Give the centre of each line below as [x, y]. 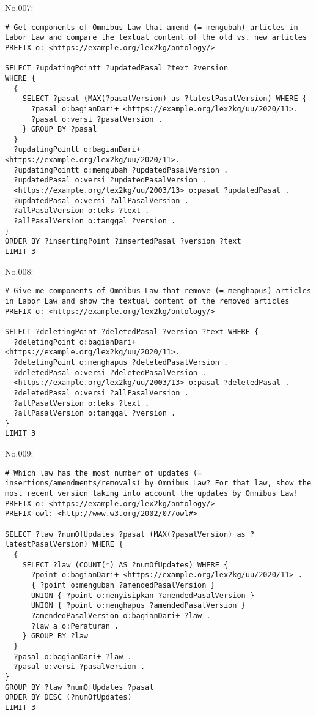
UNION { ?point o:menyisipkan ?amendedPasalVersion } [143, 595]
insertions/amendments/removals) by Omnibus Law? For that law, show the [158, 483]
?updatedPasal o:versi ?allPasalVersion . [101, 200]
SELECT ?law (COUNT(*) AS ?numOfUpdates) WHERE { [125, 565]
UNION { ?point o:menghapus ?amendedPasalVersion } [138, 606]
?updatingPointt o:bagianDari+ [77, 150]
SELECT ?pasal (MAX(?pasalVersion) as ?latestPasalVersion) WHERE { [164, 99]
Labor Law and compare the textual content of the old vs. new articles [156, 38]
